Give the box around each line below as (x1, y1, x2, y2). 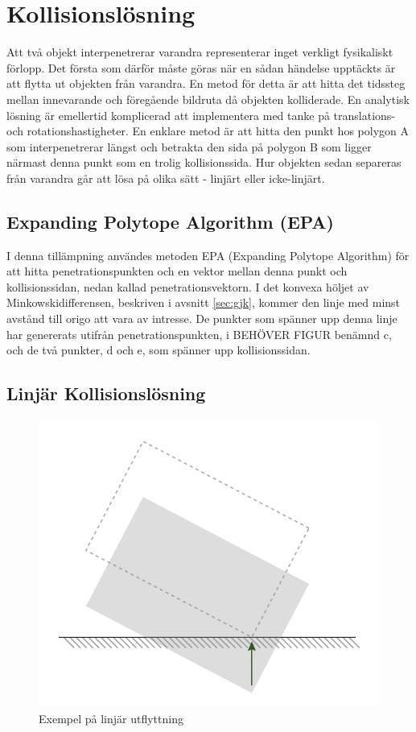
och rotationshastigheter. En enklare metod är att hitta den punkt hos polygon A (6, 122, 409, 139)
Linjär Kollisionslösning (6, 381, 206, 406)
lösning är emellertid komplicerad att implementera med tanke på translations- (6, 106, 396, 123)
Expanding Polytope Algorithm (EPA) (6, 209, 334, 234)
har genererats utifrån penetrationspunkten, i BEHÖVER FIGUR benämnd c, (6, 325, 392, 342)
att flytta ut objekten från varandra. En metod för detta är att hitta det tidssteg (6, 75, 406, 92)
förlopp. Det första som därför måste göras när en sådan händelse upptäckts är (6, 59, 396, 76)
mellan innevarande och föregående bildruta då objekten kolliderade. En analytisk (6, 90, 410, 107)
